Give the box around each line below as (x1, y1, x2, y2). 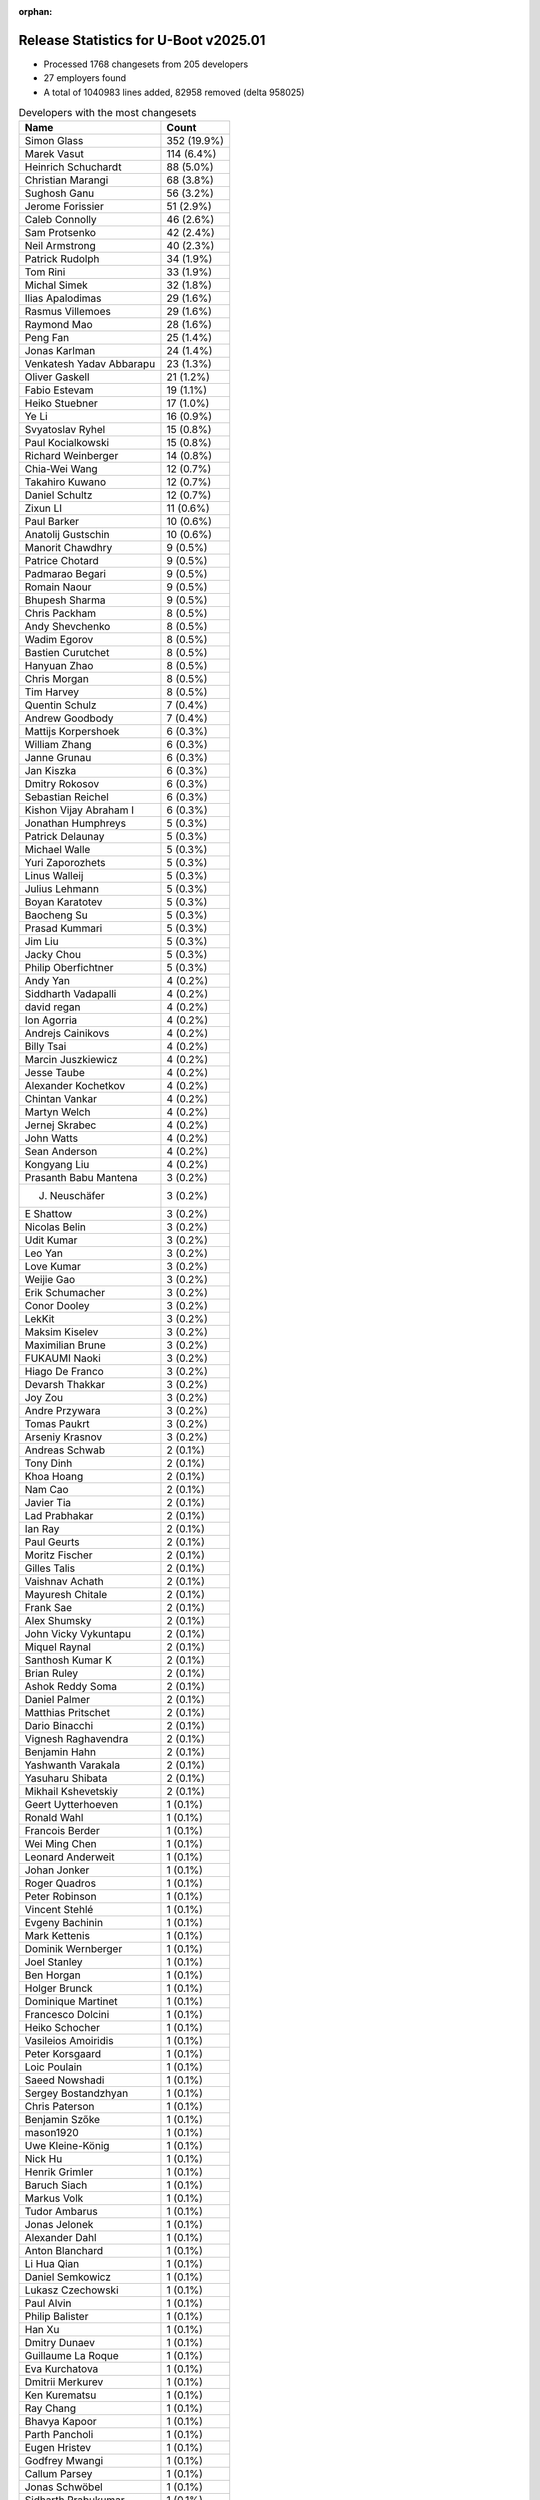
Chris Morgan (24, 672, 89, 686)
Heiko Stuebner (24, 396, 99, 410)
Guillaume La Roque (24, 2349, 119, 2363)
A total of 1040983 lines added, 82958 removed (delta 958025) (43, 86, 305, 98)
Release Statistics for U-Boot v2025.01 (18, 31, 266, 49)
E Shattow (24, 1207, 73, 1221)
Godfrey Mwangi (24, 2454, 104, 2468)
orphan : (18, 6, 53, 17)
